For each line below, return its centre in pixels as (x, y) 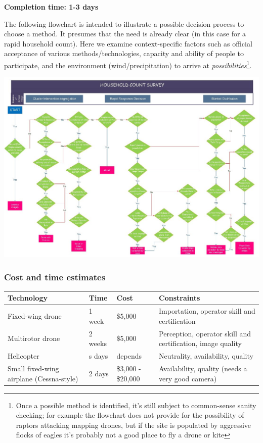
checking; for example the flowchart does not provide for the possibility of (130, 415)
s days (98, 356)
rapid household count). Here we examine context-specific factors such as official (128, 43)
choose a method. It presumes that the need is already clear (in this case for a (125, 34)
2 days (99, 373)
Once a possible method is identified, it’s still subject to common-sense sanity (136, 405)
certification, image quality (200, 343)
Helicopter (24, 356)
